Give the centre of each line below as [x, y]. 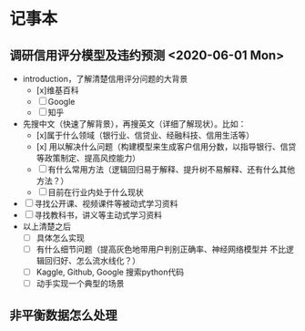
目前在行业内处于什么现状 [96, 192]
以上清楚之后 [46, 226]
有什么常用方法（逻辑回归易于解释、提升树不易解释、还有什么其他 [172, 169]
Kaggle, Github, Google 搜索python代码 [110, 272]
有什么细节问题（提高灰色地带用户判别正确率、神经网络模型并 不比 [161, 249]
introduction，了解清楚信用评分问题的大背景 [105, 79]
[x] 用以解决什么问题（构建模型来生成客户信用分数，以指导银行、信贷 [166, 146]
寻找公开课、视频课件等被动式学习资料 [106, 203]
